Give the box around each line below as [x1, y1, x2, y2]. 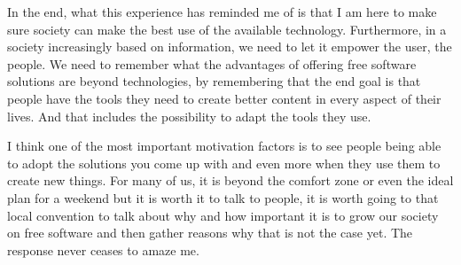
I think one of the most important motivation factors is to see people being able [7, 136, 441, 155]
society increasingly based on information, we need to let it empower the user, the [7, 37, 452, 56]
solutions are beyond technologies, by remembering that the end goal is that [7, 72, 421, 90]
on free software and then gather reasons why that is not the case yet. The [7, 223, 413, 242]
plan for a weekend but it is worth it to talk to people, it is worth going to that [7, 188, 439, 207]
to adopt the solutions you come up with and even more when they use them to [7, 153, 441, 172]
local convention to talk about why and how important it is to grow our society [7, 206, 439, 224]
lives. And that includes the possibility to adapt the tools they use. [7, 106, 371, 125]
